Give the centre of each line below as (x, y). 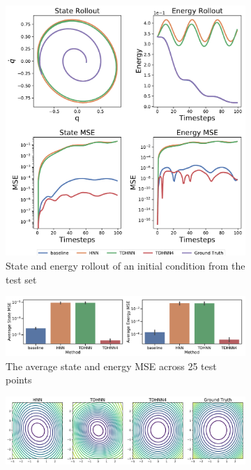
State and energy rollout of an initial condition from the (125, 265)
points (19, 380)
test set (21, 279)
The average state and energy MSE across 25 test (111, 366)
